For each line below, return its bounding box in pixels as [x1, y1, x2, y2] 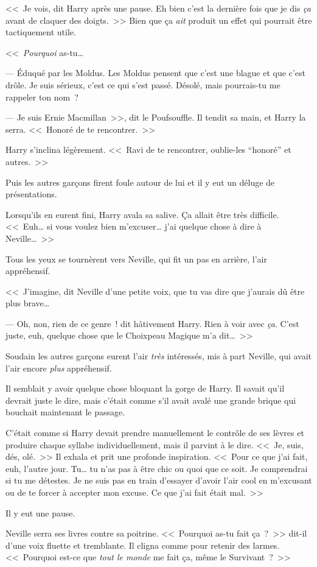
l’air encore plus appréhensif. [5, 361, 112, 374]
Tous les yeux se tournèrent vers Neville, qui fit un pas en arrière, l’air [5, 252, 267, 265]
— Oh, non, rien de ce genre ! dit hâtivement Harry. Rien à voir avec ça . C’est [5, 317, 299, 329]
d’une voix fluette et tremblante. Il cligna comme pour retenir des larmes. [5, 538, 280, 551]
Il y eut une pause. [5, 506, 75, 519]
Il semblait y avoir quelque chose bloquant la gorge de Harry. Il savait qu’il [5, 382, 285, 395]
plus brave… [5, 297, 50, 309]
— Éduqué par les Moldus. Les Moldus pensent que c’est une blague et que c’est [5, 66, 305, 79]
